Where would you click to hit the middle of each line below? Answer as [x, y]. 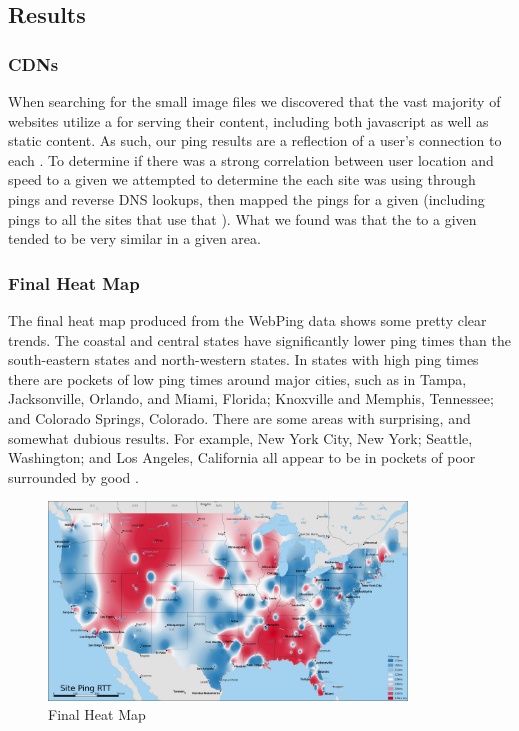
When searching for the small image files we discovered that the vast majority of [254, 101]
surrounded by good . [73, 476]
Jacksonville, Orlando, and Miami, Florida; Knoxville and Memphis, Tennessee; [251, 398]
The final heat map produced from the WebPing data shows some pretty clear [247, 319]
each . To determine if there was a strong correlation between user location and [251, 159]
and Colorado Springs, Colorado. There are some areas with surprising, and [239, 417]
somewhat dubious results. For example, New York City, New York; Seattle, [240, 437]
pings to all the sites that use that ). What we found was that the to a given [242, 218]
